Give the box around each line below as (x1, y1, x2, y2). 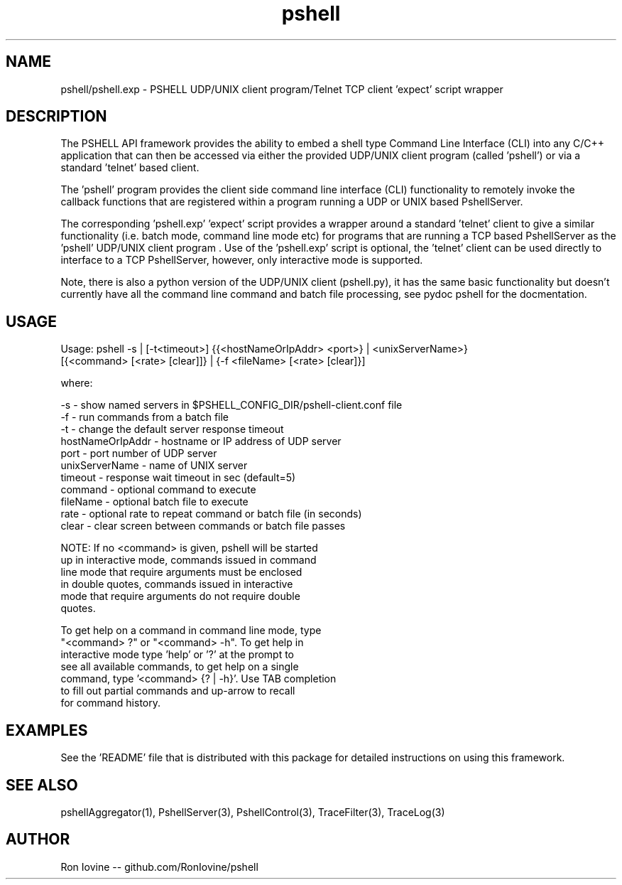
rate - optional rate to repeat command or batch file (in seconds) (60, 508, 362, 520)
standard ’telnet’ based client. (60, 161, 200, 174)
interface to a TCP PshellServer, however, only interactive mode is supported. (60, 254, 423, 267)
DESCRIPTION (6, 107, 107, 126)
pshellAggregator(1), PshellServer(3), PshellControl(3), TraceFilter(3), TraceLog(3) (60, 805, 445, 818)
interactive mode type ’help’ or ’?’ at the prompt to (60, 648, 295, 661)
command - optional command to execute (60, 483, 256, 496)
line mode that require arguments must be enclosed (60, 566, 302, 579)
